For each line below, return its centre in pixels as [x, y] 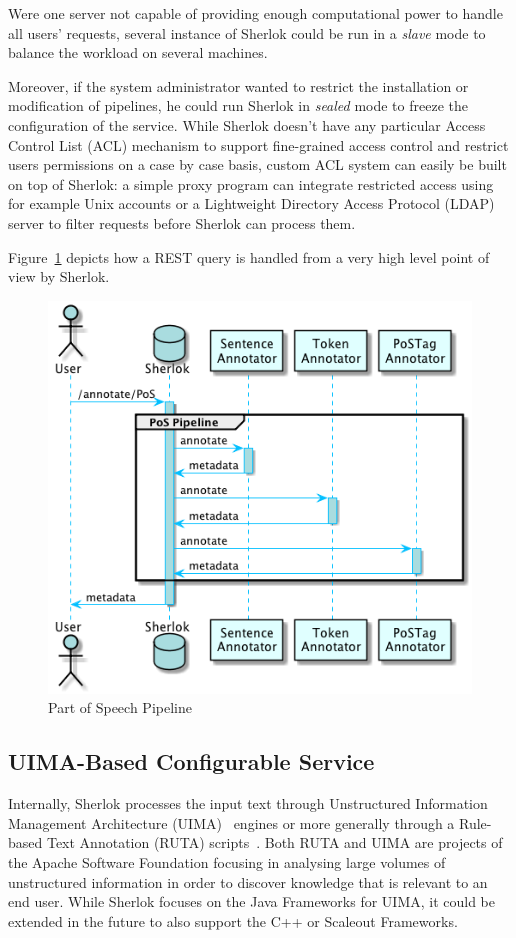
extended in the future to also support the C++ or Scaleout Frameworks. [233, 920]
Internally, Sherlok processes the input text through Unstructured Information [248, 803]
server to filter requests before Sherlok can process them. [182, 222]
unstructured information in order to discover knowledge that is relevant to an [248, 881]
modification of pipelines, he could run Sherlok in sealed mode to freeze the [238, 105]
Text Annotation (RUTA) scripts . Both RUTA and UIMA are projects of [274, 842]
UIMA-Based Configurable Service [191, 761]
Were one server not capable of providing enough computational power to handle [255, 13]
